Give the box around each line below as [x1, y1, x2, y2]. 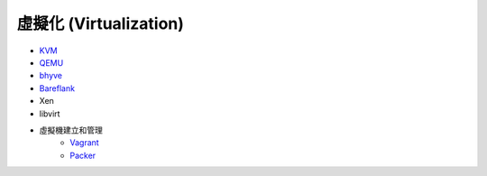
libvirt [39, 108, 60, 119]
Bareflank [39, 82, 76, 94]
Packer [69, 150, 96, 161]
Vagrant [69, 137, 99, 148]
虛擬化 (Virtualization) [16, 14, 185, 33]
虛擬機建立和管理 [39, 125, 103, 135]
